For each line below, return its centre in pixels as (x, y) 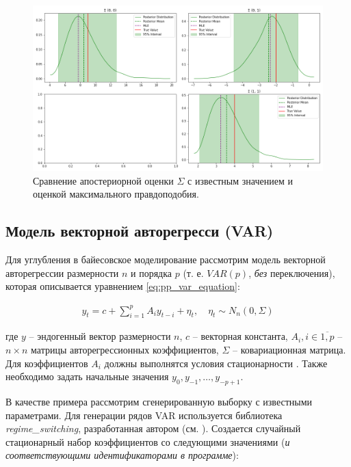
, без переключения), (292, 272)
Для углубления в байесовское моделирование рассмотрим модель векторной (166, 259)
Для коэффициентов (47, 363)
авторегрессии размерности (62, 272)
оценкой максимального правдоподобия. (116, 194)
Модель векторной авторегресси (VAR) (140, 231)
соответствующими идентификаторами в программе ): (122, 455)
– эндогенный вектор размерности (100, 336)
